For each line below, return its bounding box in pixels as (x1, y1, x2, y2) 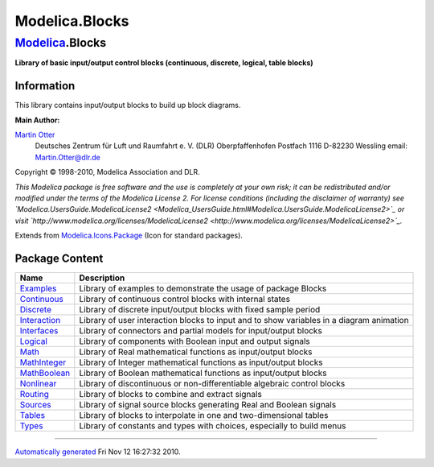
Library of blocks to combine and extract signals (79, 389, 263, 400)
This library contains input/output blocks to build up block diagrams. (14, 101, 241, 110)
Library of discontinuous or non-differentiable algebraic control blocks (79, 378, 346, 390)
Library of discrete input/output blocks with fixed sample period (79, 304, 321, 316)
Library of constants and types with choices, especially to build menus (79, 420, 346, 432)
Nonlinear (19, 378, 57, 390)
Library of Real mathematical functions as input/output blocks (79, 346, 313, 357)
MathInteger (19, 357, 67, 368)
